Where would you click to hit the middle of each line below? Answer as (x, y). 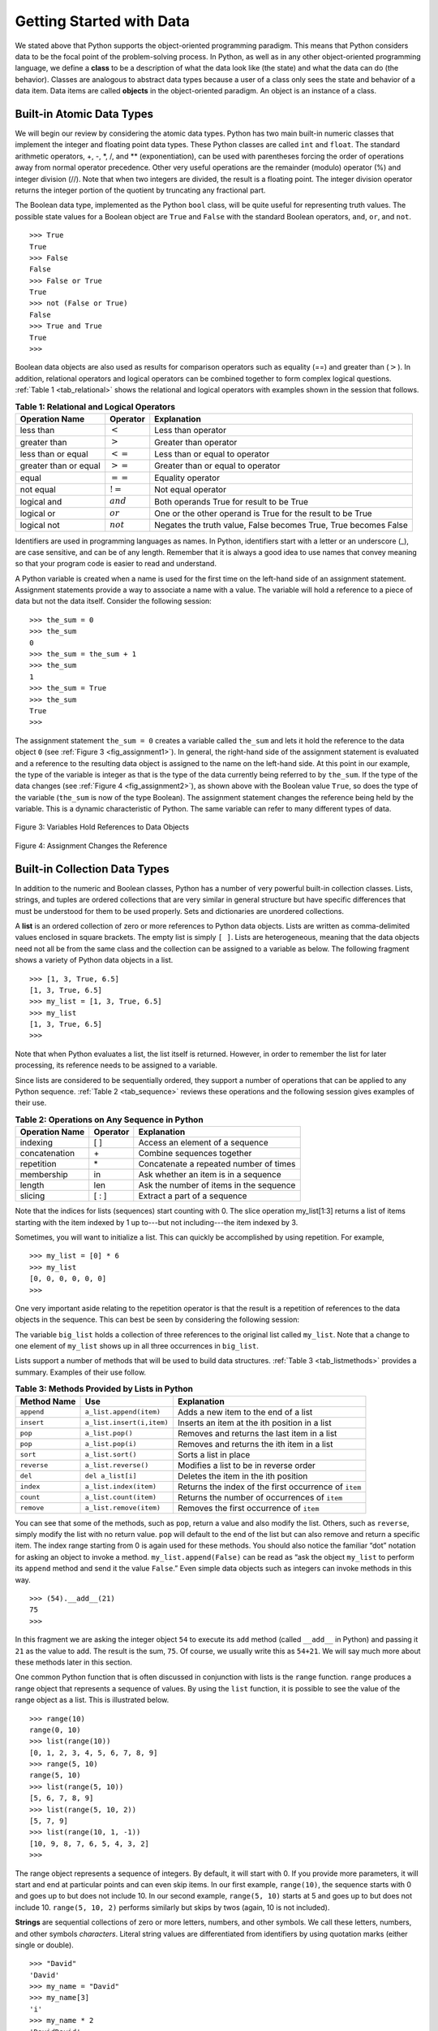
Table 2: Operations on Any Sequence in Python (109, 1119)
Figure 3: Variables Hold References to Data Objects (102, 827)
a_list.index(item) (121, 1487)
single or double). (45, 1945)
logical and (41, 501)
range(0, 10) (55, 1730)
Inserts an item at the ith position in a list (254, 1423)
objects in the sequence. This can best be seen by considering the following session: (157, 1319)
